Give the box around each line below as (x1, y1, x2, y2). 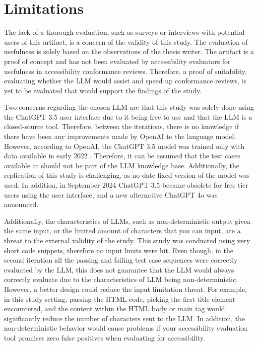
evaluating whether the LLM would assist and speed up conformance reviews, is (4, 75, 247, 86)
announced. (4, 199, 39, 209)
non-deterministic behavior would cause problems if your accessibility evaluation (4, 323, 248, 333)
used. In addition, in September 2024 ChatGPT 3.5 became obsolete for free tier (4, 180, 249, 190)
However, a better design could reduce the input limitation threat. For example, (4, 283, 247, 294)
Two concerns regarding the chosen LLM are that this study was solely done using (4, 102, 254, 112)
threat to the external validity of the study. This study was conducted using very (4, 235, 250, 245)
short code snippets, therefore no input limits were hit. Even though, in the (4, 245, 233, 255)
